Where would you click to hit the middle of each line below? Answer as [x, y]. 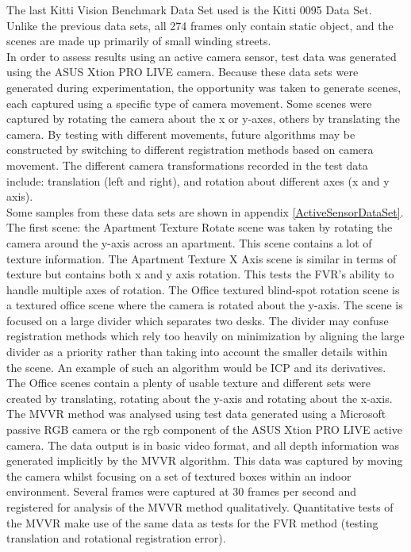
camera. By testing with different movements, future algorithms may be [181, 134]
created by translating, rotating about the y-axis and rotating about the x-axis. [200, 398]
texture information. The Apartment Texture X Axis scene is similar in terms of [202, 258]
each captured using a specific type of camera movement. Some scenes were [189, 103]
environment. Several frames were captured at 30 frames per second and [182, 491]
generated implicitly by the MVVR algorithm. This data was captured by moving [205, 460]
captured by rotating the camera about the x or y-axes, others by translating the [203, 119]
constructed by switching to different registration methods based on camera [190, 149]
